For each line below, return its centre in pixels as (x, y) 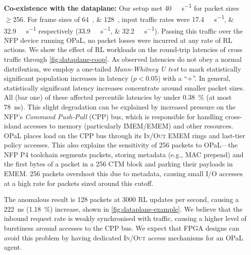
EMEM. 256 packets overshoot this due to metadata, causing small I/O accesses (123, 173)
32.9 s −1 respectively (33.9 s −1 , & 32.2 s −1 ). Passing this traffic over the (124, 30)
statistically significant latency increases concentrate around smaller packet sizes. (124, 87)
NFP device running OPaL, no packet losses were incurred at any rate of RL (118, 40)
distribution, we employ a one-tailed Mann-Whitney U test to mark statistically (123, 68)
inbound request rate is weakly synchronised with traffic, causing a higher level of (125, 218)
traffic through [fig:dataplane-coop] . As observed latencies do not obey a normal (123, 59)
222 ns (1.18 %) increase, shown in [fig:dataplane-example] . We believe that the (123, 209)
